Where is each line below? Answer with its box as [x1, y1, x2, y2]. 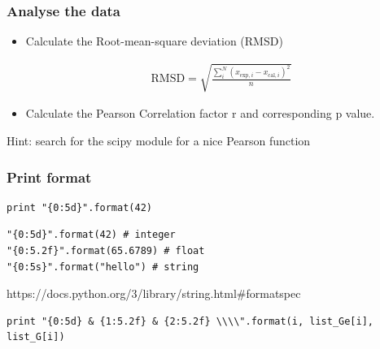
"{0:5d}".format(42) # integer [7, 229, 176, 241]
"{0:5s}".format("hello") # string [7, 261, 199, 273]
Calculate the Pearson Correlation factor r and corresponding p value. [25, 105, 375, 122]
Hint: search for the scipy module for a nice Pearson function [7, 131, 311, 149]
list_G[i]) [7, 331, 65, 343]
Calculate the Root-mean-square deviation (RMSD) [25, 32, 283, 50]
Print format [7, 166, 92, 187]
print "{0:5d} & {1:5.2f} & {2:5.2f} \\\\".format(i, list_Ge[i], [7, 315, 374, 327]
